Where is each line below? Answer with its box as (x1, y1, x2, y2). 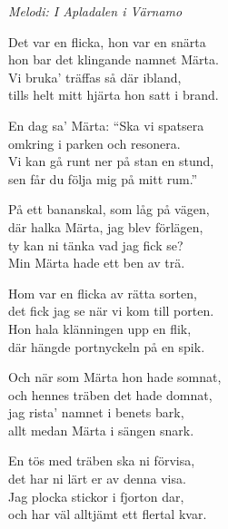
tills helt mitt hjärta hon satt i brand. (8, 85, 219, 104)
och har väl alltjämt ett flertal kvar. (8, 505, 207, 524)
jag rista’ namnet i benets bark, (8, 403, 184, 422)
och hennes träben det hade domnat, (8, 385, 213, 404)
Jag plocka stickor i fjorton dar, (8, 486, 184, 505)
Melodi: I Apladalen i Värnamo (8, 2, 183, 20)
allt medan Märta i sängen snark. (8, 420, 194, 439)
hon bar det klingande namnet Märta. (8, 50, 219, 69)
